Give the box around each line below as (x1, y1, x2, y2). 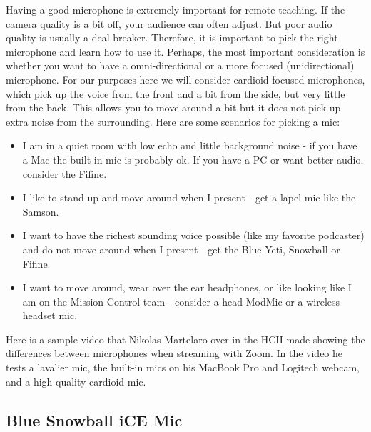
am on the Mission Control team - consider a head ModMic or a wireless (22, 293, 340, 308)
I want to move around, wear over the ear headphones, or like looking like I (22, 280, 352, 295)
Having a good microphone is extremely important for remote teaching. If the (6, 2, 345, 16)
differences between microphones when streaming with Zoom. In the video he (6, 346, 343, 361)
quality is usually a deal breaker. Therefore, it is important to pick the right (6, 30, 338, 45)
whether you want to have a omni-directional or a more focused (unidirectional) (6, 58, 355, 73)
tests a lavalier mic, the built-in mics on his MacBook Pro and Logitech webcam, (6, 360, 360, 375)
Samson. (22, 204, 59, 218)
